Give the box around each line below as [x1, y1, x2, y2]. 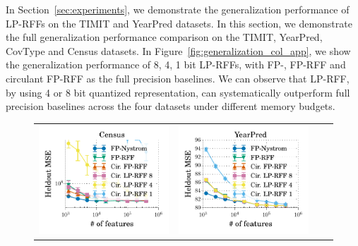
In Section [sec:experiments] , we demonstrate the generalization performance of [6, 2, 350, 16]
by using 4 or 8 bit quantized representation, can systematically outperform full [6, 85, 350, 99]
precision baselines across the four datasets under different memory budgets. [6, 99, 335, 113]
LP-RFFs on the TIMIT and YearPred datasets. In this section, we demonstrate [6, 16, 352, 30]
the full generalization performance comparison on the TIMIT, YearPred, [6, 30, 323, 44]
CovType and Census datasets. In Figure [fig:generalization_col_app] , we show [6, 43, 351, 58]
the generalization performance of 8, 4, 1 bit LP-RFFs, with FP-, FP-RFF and [6, 57, 346, 72]
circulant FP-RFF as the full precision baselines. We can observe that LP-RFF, [6, 70, 350, 85]
